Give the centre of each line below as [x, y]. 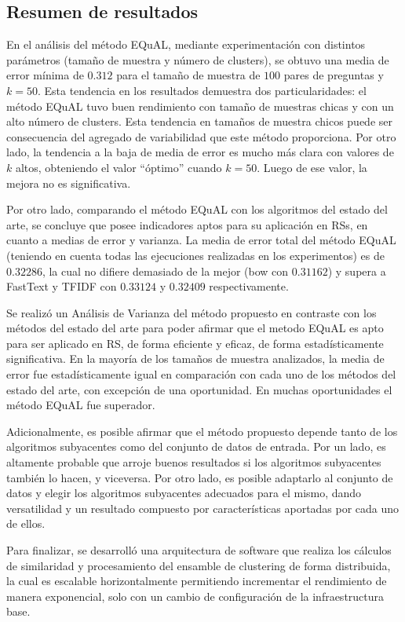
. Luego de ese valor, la [312, 167]
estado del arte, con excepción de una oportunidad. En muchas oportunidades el [199, 389]
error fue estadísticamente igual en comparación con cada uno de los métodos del [201, 374]
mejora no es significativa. [69, 183]
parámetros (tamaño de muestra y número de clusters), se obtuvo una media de [198, 59]
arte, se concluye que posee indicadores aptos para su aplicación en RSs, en [187, 224]
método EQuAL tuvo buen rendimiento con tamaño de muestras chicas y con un [200, 106]
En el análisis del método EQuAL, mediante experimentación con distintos [186, 44]
